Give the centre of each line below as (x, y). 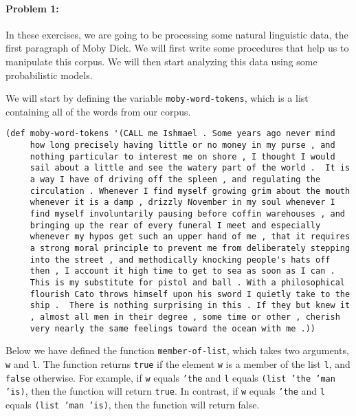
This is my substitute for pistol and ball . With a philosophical (187, 282)
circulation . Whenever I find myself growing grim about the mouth (190, 191)
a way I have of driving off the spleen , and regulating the (175, 180)
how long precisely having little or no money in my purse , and (182, 145)
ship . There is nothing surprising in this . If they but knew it (190, 306)
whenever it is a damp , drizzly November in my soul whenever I (182, 202)
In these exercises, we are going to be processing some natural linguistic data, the (177, 34)
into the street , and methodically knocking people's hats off (180, 260)
